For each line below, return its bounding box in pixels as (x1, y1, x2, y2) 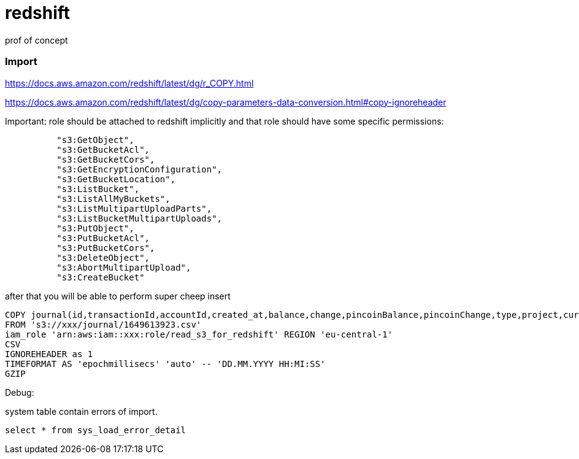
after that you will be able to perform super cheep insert (5, 290, 231, 301)
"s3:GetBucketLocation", (56, 174, 176, 184)
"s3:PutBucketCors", (56, 242, 155, 253)
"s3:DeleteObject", (56, 252, 150, 263)
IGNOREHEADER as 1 (5, 349, 93, 359)
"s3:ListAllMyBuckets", (56, 193, 171, 204)
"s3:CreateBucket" (56, 272, 145, 282)
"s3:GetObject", (56, 134, 134, 145)
